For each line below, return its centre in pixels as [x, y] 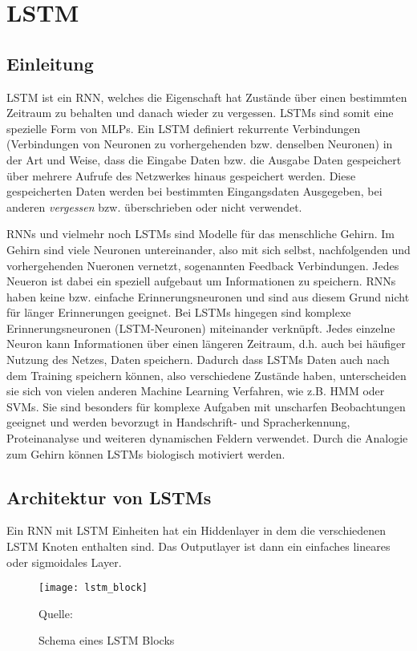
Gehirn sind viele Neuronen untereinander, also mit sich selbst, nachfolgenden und [208, 249]
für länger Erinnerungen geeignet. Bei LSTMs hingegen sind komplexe [179, 312]
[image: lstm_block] [93, 588]
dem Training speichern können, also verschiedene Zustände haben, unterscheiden [206, 375]
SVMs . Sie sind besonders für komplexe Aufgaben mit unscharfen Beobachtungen [206, 406]
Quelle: [56, 613]
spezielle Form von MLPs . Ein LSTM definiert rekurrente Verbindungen [184, 128]
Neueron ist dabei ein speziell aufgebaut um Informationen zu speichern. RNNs [201, 281]
